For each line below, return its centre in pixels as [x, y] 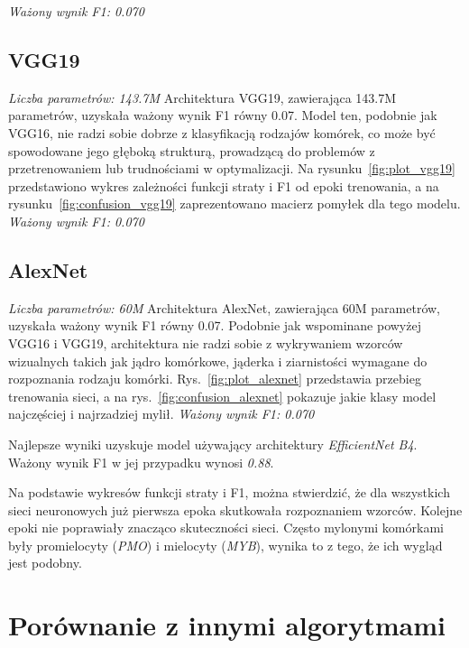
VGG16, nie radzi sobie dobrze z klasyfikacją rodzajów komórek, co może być [222, 132]
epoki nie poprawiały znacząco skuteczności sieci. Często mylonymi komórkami [226, 528]
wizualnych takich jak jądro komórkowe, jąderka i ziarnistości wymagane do [218, 361]
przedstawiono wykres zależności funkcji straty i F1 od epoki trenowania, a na [224, 185]
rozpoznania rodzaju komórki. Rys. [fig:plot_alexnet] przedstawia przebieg [215, 379]
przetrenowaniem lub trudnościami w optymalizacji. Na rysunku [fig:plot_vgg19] [232, 168]
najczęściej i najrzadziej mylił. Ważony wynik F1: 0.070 [161, 414]
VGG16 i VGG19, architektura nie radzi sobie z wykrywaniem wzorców [206, 343]
